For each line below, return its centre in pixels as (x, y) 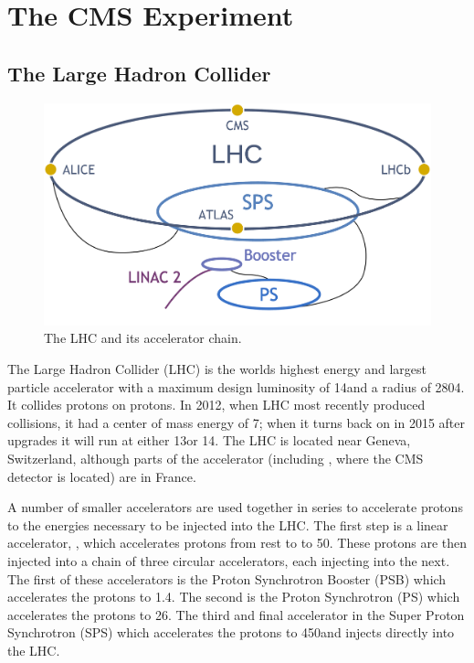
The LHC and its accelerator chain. (143, 338)
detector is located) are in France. (102, 476)
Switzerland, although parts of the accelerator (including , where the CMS (216, 459)
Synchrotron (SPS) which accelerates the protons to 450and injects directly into (231, 632)
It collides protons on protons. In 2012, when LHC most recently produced (216, 405)
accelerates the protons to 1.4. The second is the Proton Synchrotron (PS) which (234, 597)
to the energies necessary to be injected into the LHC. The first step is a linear (228, 524)
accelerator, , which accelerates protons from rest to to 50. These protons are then (237, 543)
